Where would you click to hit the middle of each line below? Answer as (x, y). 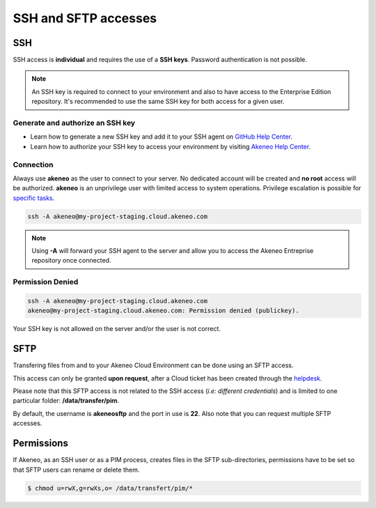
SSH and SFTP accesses (85, 18)
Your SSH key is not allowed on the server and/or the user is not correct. (117, 329)
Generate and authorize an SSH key (74, 123)
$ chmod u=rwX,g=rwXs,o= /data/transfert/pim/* (110, 488)
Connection (33, 164)
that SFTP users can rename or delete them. (76, 470)
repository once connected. (71, 261)
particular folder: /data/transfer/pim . (66, 401)
